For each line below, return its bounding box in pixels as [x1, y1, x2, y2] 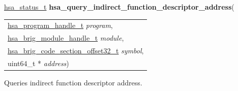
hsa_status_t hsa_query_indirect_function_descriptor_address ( [4, 2, 234, 12]
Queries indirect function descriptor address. [4, 77, 142, 87]
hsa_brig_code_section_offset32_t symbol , [8, 45, 144, 56]
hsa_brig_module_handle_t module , [8, 33, 124, 43]
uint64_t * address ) [8, 57, 69, 68]
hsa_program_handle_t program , [8, 20, 113, 31]
